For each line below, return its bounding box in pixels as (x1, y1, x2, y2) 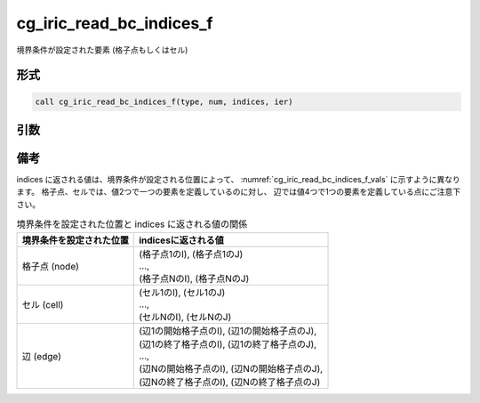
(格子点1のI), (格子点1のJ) (139, 247, 244, 260)
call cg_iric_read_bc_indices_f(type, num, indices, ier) (35, 96, 293, 107)
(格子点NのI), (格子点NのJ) (139, 272, 250, 285)
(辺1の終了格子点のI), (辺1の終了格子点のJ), (139, 338, 317, 351)
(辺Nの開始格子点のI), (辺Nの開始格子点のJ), (139, 362, 324, 375)
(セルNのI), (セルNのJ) (139, 310, 232, 323)
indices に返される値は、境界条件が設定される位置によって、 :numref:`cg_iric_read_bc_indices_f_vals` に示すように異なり (16, 174, 461, 185)
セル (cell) (21, 298, 64, 310)
